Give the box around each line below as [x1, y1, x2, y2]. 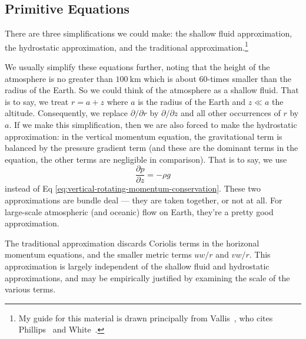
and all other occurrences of [180, 107, 281, 119]
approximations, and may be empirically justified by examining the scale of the [5, 271, 290, 284]
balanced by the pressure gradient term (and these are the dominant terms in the [5, 141, 298, 154]
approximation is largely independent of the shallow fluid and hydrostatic [5, 260, 270, 272]
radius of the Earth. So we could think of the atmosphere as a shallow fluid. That [5, 84, 299, 96]
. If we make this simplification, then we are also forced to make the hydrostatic [9, 119, 297, 131]
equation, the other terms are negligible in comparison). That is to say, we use [5, 153, 287, 165]
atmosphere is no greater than [5, 72, 113, 84]
